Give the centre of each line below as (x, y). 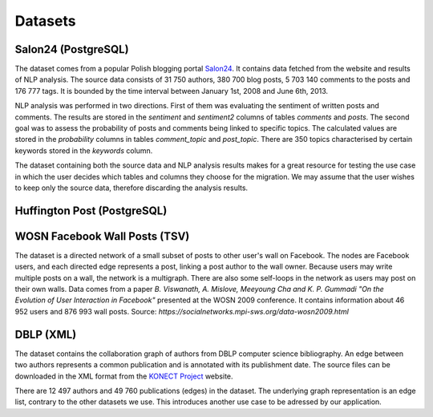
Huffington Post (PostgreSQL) (91, 211)
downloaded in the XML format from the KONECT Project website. (124, 376)
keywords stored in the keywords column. (84, 150)
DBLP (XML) (46, 334)
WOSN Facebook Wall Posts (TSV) (102, 236)
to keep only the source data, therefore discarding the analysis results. (132, 188)
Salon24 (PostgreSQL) (72, 49)
